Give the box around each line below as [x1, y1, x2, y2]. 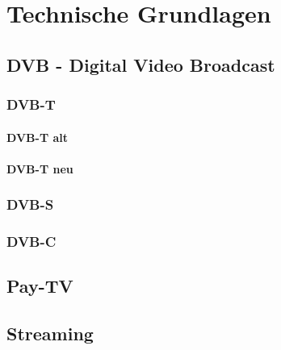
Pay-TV [6, 273, 73, 298]
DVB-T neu [6, 160, 73, 177]
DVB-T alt [6, 128, 68, 145]
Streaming [6, 321, 94, 346]
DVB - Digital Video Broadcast [6, 52, 275, 77]
